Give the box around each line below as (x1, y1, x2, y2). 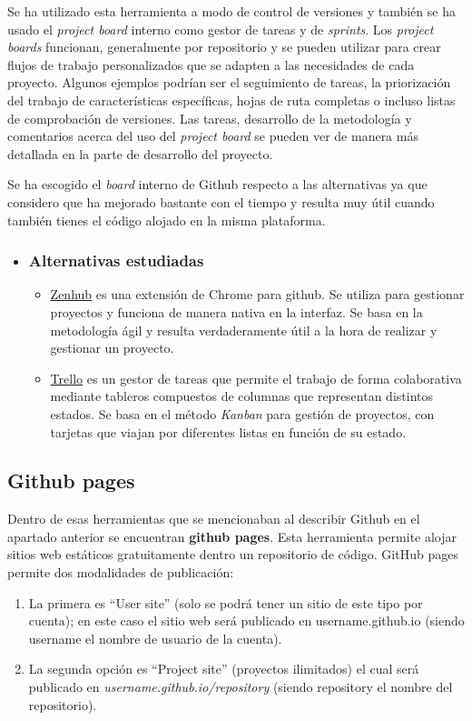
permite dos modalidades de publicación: (7, 563, 234, 582)
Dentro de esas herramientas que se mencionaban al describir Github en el (7, 509, 420, 528)
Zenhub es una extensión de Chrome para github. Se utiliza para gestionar (50, 285, 465, 304)
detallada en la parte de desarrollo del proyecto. (7, 144, 273, 163)
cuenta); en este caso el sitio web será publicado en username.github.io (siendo (28, 611, 465, 630)
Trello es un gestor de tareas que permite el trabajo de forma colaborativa (50, 368, 462, 387)
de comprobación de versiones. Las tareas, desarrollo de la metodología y (7, 108, 412, 127)
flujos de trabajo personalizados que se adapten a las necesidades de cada (7, 55, 415, 74)
